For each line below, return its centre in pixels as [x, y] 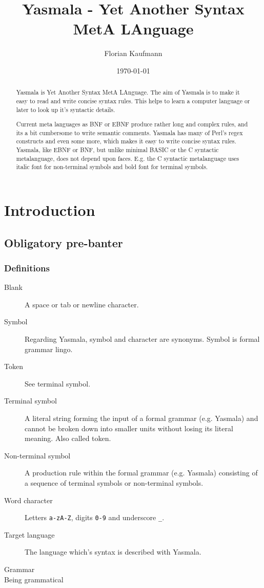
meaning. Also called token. [68, 438]
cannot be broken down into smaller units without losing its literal [129, 428]
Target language [29, 534]
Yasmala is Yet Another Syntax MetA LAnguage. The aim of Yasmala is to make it [128, 92]
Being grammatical [34, 579]
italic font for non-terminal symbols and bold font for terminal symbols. [112, 167]
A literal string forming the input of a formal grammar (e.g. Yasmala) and [141, 418]
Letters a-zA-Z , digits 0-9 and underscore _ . [95, 517]
